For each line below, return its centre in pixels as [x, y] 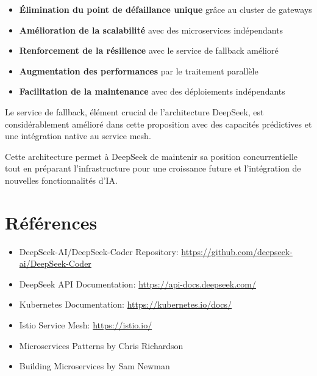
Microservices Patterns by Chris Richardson [101, 345]
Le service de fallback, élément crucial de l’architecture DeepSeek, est [134, 111]
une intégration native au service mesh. [78, 136]
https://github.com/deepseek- [237, 251]
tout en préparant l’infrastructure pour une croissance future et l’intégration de [153, 168]
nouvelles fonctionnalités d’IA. [61, 180]
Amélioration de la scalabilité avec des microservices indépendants [151, 30]
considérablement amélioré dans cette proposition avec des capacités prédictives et [158, 124]
